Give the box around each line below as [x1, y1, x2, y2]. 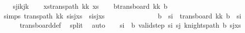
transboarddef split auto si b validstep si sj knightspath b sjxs [19, 20, 241, 30]
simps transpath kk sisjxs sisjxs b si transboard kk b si [3, 10, 242, 20]
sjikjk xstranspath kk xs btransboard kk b [13, 1, 167, 11]
